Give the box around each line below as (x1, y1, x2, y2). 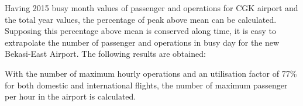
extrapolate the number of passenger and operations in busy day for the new (5, 36, 280, 48)
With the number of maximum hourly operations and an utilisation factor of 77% (5, 67, 297, 79)
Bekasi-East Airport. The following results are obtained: (5, 47, 206, 60)
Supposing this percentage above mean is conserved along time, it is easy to (5, 25, 277, 37)
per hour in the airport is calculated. (5, 90, 136, 102)
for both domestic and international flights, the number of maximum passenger (5, 78, 288, 91)
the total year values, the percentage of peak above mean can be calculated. (5, 13, 277, 25)
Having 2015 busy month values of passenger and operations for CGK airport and (5, 2, 298, 13)
